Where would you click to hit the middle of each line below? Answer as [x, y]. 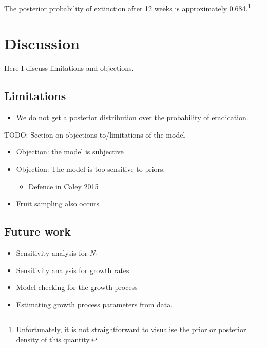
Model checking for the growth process [77, 287]
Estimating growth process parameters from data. [94, 304]
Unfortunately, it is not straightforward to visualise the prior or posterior [131, 329]
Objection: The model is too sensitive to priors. [91, 169]
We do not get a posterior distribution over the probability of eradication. [132, 117]
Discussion [42, 43]
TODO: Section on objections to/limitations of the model [95, 134]
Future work [38, 231]
